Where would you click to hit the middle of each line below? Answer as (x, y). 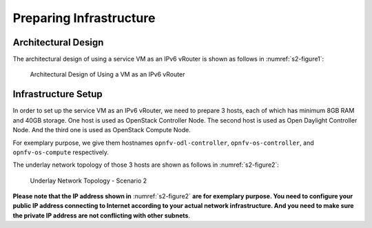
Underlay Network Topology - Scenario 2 (89, 180)
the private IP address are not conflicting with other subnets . (102, 215)
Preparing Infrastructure (84, 18)
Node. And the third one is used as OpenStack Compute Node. (102, 130)
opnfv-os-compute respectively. (61, 152)
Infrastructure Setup (58, 94)
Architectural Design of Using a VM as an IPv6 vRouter (107, 74)
